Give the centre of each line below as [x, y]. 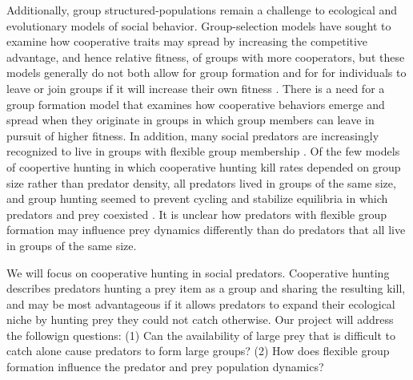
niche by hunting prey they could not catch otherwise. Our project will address [200, 319]
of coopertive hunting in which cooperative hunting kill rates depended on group [204, 166]
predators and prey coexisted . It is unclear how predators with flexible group [197, 214]
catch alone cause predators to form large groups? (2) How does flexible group [198, 351]
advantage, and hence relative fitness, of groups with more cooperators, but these [206, 57]
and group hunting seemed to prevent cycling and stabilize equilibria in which [197, 198]
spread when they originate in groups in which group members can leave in [190, 120]
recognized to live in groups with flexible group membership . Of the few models [203, 151]
